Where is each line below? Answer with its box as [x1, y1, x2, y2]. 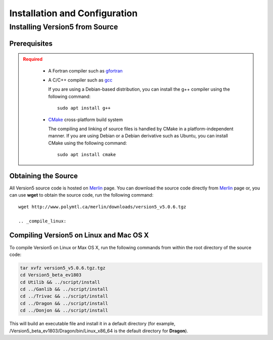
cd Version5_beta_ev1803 [20, 272, 82, 278]
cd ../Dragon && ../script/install [20, 300, 108, 306]
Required [23, 56, 43, 62]
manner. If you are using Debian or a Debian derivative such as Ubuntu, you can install [48, 133, 229, 139]
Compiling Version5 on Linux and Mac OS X [9, 231, 149, 240]
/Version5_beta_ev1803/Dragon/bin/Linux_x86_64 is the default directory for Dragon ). [9, 327, 189, 334]
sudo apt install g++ [57, 105, 111, 111]
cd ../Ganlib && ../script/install [20, 286, 108, 292]
